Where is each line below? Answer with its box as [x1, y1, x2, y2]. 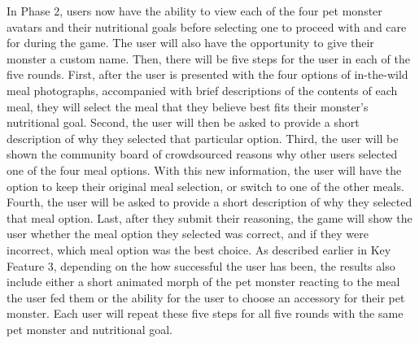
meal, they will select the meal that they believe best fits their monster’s [7, 98, 369, 115]
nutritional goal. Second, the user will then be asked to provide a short [7, 114, 360, 131]
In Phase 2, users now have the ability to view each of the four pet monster [7, 2, 382, 19]
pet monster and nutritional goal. [7, 320, 172, 337]
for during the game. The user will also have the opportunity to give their [7, 34, 374, 51]
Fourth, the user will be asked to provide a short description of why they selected [7, 193, 412, 211]
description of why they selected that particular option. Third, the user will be [7, 129, 399, 146]
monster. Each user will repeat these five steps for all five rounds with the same [7, 305, 404, 322]
